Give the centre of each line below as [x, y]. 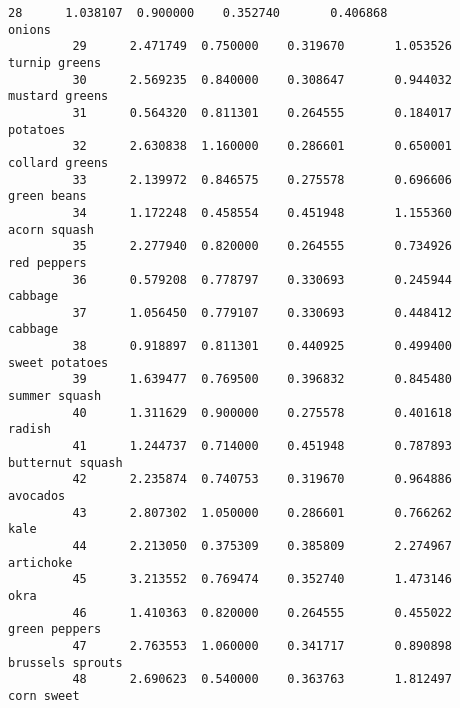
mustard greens [58, 96]
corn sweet [44, 695]
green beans [47, 196]
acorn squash [51, 229]
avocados [37, 496]
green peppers [55, 629]
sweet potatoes [58, 362]
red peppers [47, 262]
